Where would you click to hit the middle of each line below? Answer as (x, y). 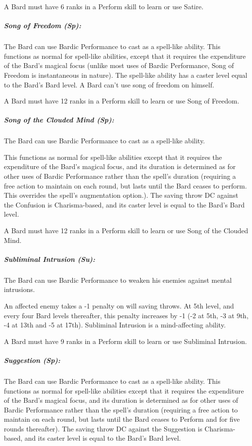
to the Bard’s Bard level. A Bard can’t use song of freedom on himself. (109, 84)
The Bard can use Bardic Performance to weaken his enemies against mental (118, 280)
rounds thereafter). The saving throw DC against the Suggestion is (103, 428)
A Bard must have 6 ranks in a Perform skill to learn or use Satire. (104, 6)
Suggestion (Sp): (32, 360)
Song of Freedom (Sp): (42, 26)
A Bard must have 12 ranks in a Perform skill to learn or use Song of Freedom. (122, 101)
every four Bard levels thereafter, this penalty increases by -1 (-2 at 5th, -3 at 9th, (126, 315)
